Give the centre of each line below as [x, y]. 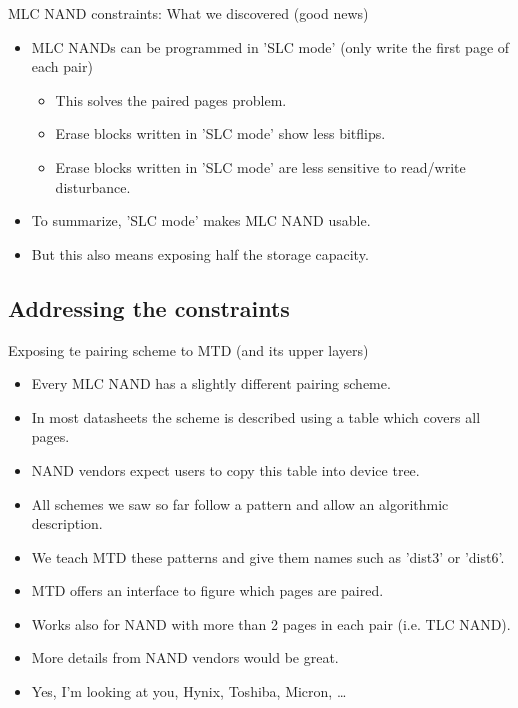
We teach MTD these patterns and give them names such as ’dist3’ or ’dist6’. [268, 556]
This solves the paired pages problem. [171, 99]
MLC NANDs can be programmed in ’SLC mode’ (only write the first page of [270, 46]
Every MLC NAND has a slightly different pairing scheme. [211, 383]
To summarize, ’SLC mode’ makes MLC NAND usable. [201, 220]
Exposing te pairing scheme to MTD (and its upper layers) [188, 349]
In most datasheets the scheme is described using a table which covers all [256, 416]
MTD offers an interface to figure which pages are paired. [207, 590]
